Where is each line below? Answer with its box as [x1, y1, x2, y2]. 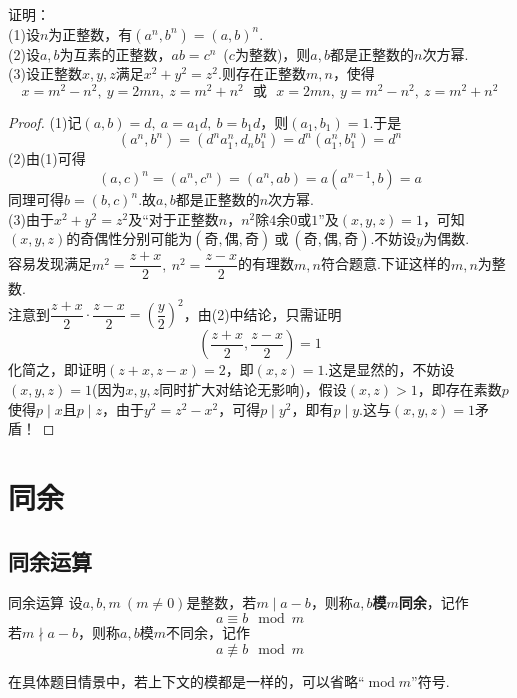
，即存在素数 [417, 378, 502, 399]
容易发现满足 [8, 253, 92, 274]
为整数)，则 [234, 43, 311, 64]
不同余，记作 [165, 621, 250, 642]
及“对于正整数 [128, 208, 219, 229]
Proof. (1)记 [8, 111, 82, 132]
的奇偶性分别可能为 [66, 228, 193, 249]
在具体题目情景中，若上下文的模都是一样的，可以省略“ [8, 670, 365, 691]
